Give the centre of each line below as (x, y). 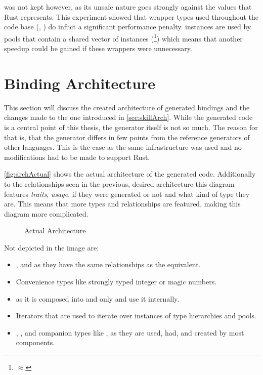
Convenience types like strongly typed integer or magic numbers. (116, 282)
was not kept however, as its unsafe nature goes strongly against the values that (128, 7)
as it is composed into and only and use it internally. (98, 298)
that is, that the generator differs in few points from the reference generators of (127, 137)
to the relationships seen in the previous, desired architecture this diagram (119, 183)
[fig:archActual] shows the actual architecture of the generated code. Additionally (130, 174)
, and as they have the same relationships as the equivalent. (108, 264)
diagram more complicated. (46, 213)
